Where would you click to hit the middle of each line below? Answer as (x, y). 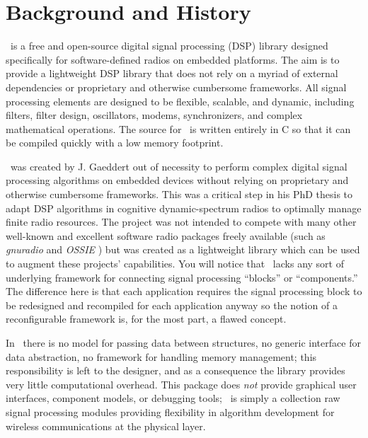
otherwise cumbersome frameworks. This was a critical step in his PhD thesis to (179, 194)
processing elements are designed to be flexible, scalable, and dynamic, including (180, 101)
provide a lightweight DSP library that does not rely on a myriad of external (172, 73)
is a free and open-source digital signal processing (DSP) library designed (169, 46)
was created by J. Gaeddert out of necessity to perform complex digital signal (179, 166)
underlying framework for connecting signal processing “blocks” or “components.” (182, 277)
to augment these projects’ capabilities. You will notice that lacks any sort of (175, 264)
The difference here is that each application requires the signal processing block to (184, 291)
